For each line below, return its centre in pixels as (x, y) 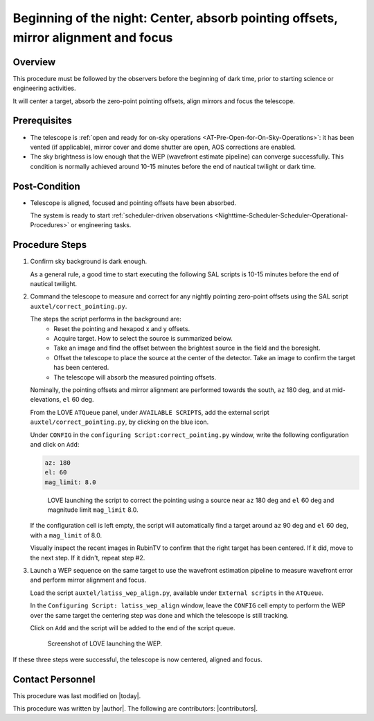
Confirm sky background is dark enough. (89, 261)
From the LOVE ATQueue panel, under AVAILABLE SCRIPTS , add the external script (150, 412)
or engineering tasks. (101, 225)
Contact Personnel (54, 679)
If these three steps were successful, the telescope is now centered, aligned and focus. (137, 659)
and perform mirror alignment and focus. (88, 580)
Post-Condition (46, 186)
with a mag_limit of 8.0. (66, 535)
